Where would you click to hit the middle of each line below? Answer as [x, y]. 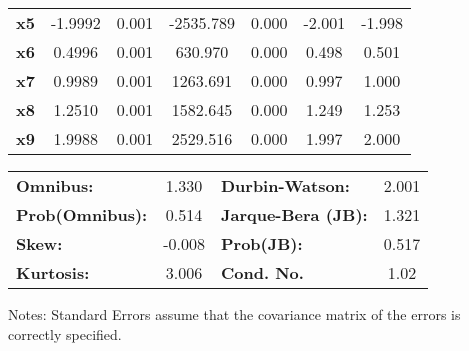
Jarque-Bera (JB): [294, 214]
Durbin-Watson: [285, 185]
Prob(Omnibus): [82, 214]
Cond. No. [262, 272]
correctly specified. [65, 333]
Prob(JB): [261, 243]
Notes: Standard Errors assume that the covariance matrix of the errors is [234, 314]
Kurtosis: [53, 272]
